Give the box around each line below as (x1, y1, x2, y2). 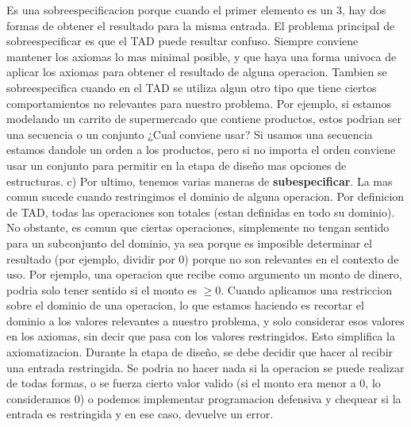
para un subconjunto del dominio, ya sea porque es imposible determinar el (6, 234, 372, 251)
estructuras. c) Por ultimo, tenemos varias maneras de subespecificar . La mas (6, 172, 393, 189)
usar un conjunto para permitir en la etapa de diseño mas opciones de (6, 156, 347, 173)
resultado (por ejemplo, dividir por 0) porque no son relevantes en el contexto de (6, 250, 399, 267)
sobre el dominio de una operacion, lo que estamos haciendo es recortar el (6, 297, 364, 314)
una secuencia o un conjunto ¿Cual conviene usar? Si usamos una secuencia (6, 125, 373, 142)
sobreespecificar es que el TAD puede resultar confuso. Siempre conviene (6, 33, 359, 49)
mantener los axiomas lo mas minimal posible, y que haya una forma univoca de (6, 48, 397, 64)
